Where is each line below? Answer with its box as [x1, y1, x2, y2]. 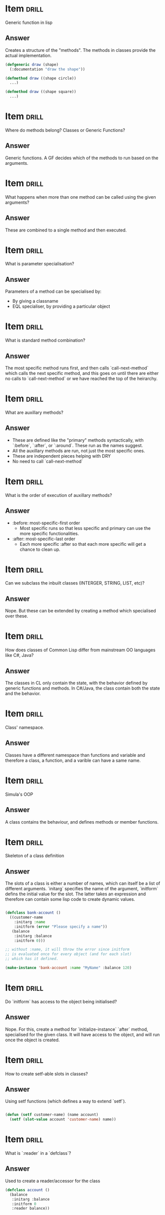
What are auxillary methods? [5, 409, 63, 415]
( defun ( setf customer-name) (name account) [5, 1112, 99, 1117]
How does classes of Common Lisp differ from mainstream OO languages [5, 647, 156, 653]
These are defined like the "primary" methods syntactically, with [12, 437, 144, 443]
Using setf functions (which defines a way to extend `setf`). [5, 1098, 126, 1104]
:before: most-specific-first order [12, 520, 80, 526]
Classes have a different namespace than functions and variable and [5, 752, 145, 758]
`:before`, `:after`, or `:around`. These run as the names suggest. [12, 442, 143, 448]
